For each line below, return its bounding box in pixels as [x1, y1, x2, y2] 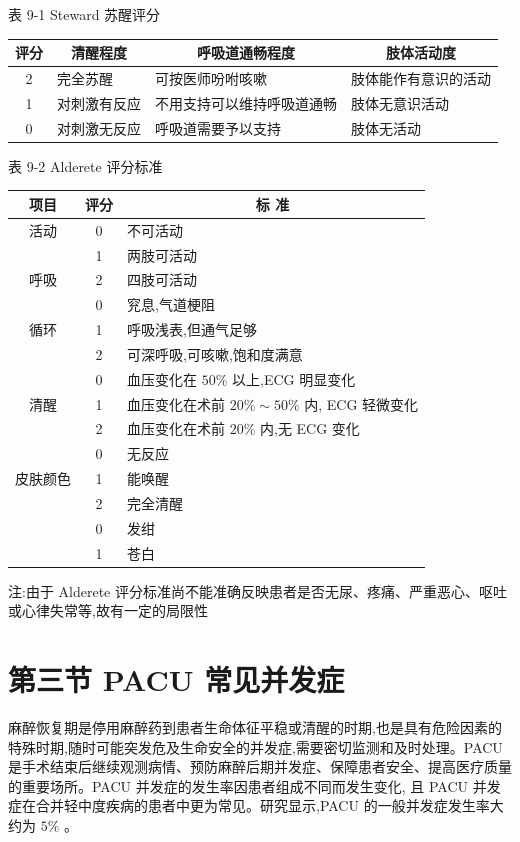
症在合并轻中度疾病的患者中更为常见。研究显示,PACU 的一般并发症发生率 [8, 795, 490, 816]
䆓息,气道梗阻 [127, 294, 215, 315]
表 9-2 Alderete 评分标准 [8, 155, 163, 176]
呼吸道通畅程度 [197, 42, 295, 63]
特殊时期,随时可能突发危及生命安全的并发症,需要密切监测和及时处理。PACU [8, 736, 503, 757]
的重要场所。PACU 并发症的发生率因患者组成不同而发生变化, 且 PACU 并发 [8, 775, 501, 796]
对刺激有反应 [57, 92, 141, 113]
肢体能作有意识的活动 [351, 67, 491, 88]
